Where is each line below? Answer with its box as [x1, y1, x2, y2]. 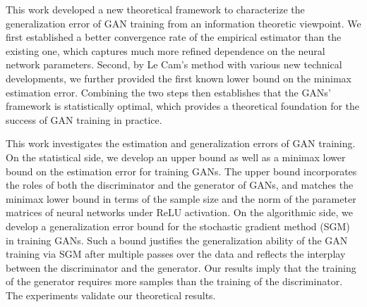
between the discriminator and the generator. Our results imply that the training [6, 260, 356, 275]
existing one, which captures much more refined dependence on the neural [6, 43, 325, 58]
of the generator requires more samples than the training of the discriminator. [6, 274, 343, 289]
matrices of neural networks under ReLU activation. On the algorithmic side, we [6, 205, 353, 220]
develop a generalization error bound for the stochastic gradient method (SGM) [6, 218, 350, 233]
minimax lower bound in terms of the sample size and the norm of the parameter [6, 191, 356, 206]
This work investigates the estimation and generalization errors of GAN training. [6, 136, 356, 151]
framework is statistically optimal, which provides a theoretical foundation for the [6, 99, 360, 113]
